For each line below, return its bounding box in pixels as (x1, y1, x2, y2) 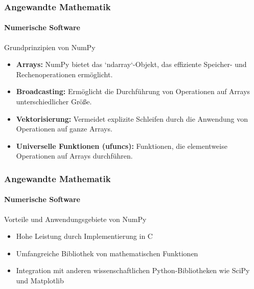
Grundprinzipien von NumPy (4, 41, 96, 52)
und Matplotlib (16, 275, 64, 285)
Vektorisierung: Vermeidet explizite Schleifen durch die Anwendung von (16, 113, 248, 124)
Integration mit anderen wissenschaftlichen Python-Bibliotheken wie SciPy (16, 265, 250, 276)
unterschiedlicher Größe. (16, 96, 92, 107)
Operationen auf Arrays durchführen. (16, 150, 133, 161)
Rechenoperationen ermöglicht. (16, 69, 113, 79)
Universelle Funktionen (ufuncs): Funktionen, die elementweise (16, 140, 227, 151)
